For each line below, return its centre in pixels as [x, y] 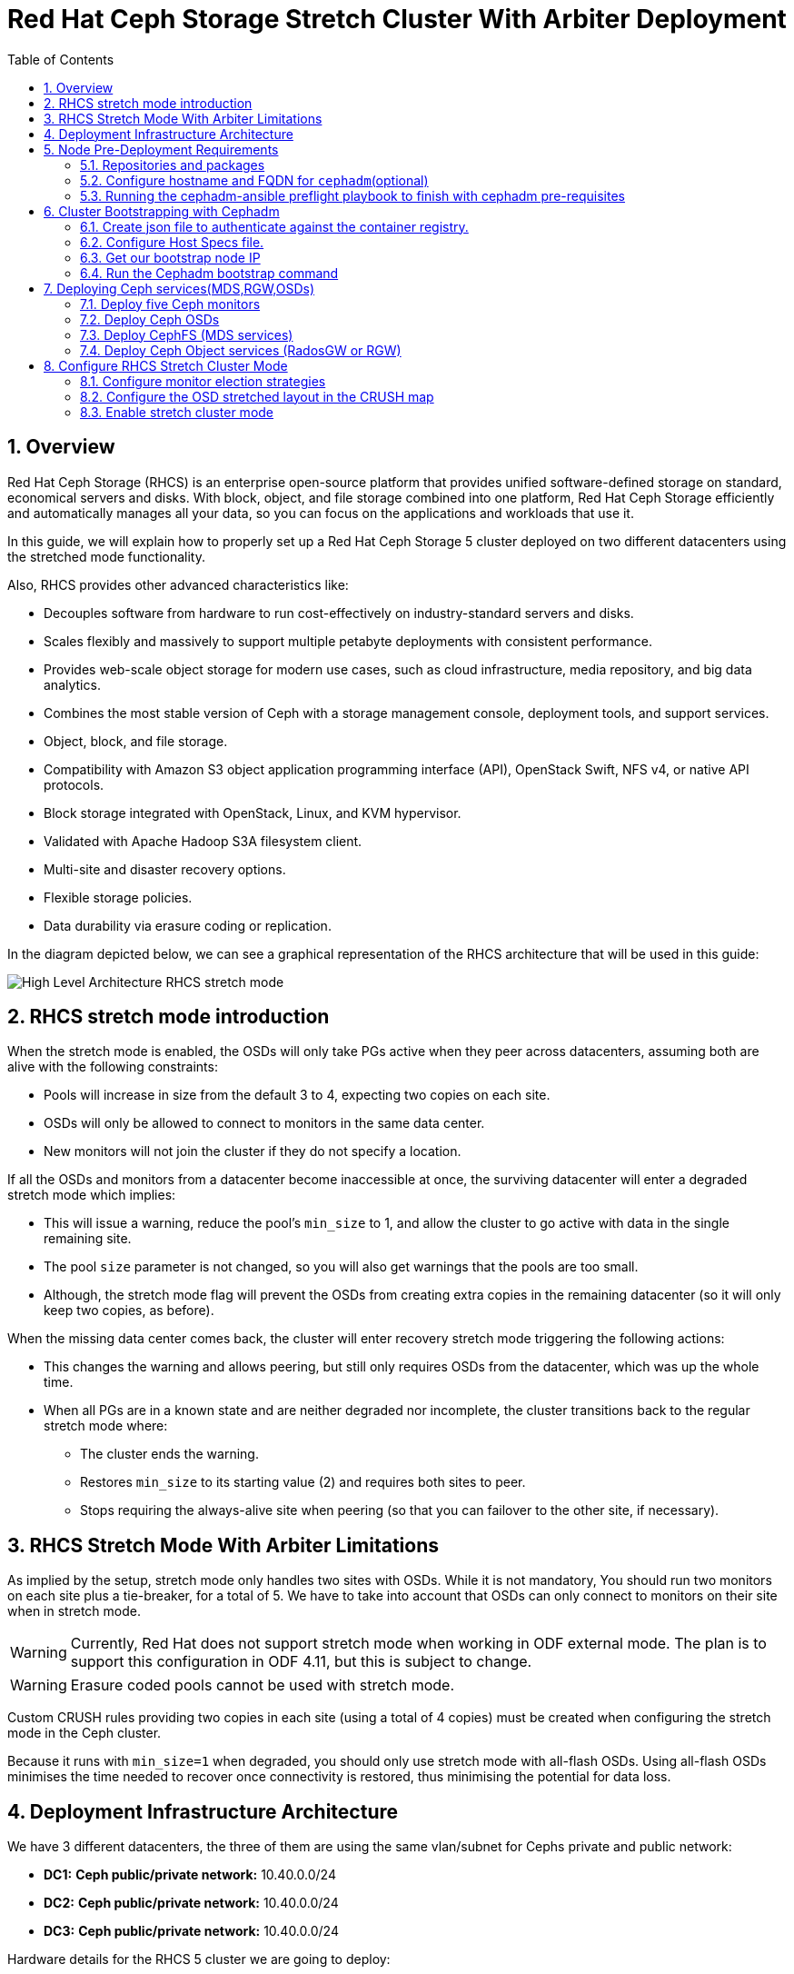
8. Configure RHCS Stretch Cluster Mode [166, 365]
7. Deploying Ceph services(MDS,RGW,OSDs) [179, 288]
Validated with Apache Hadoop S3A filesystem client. [203, 841]
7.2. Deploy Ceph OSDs [150, 319]
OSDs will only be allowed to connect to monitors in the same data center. [264, 1123]
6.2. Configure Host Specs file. [172, 242]
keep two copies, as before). [129, 1311]
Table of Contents [61, 59]
